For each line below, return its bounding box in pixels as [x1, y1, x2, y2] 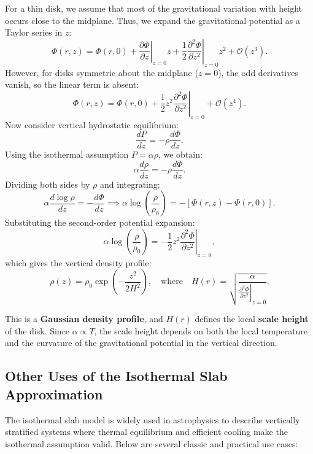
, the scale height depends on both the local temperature [94, 324, 308, 337]
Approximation [5, 384, 103, 403]
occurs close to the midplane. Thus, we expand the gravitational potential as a [5, 13, 301, 26]
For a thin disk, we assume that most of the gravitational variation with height [5, 2, 303, 14]
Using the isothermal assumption [5, 148, 129, 161]
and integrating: [100, 177, 160, 190]
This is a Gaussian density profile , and [5, 312, 163, 325]
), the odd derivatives [218, 66, 298, 79]
